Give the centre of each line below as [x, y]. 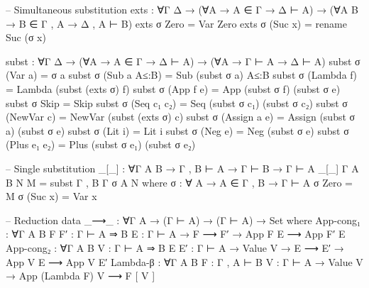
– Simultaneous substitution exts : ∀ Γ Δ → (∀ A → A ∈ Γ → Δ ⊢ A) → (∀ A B [182, 9]
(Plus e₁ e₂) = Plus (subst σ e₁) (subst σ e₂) [101, 144]
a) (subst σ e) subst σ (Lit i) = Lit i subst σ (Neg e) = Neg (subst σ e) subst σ [177, 130]
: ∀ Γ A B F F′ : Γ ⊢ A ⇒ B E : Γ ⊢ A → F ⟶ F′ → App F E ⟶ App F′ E [176, 234]
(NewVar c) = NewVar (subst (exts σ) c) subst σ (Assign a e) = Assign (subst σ [181, 117]
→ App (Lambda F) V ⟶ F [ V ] [81, 276]
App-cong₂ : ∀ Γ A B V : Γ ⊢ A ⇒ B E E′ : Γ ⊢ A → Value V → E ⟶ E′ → [175, 247]
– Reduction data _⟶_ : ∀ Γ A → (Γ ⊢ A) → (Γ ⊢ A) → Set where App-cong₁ [183, 220]
